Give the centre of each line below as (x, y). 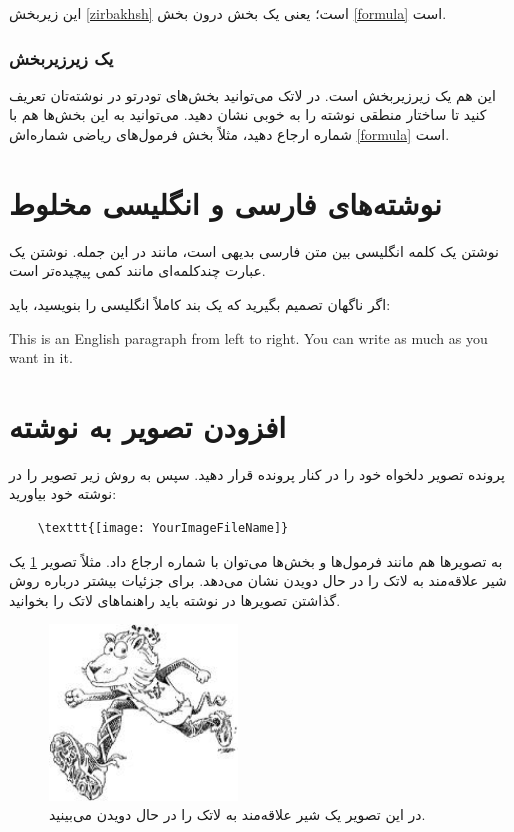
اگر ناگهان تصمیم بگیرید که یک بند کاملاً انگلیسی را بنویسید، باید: (200, 303)
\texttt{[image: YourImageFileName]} (163, 528)
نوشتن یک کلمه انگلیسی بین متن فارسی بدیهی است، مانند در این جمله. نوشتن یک (254, 250)
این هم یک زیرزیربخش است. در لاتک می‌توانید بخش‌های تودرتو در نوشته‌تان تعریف (252, 94)
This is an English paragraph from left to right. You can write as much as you (248, 337)
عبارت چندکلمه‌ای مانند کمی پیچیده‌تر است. (137, 270)
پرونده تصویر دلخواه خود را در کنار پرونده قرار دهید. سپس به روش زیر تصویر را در (257, 473)
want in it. (41, 357)
